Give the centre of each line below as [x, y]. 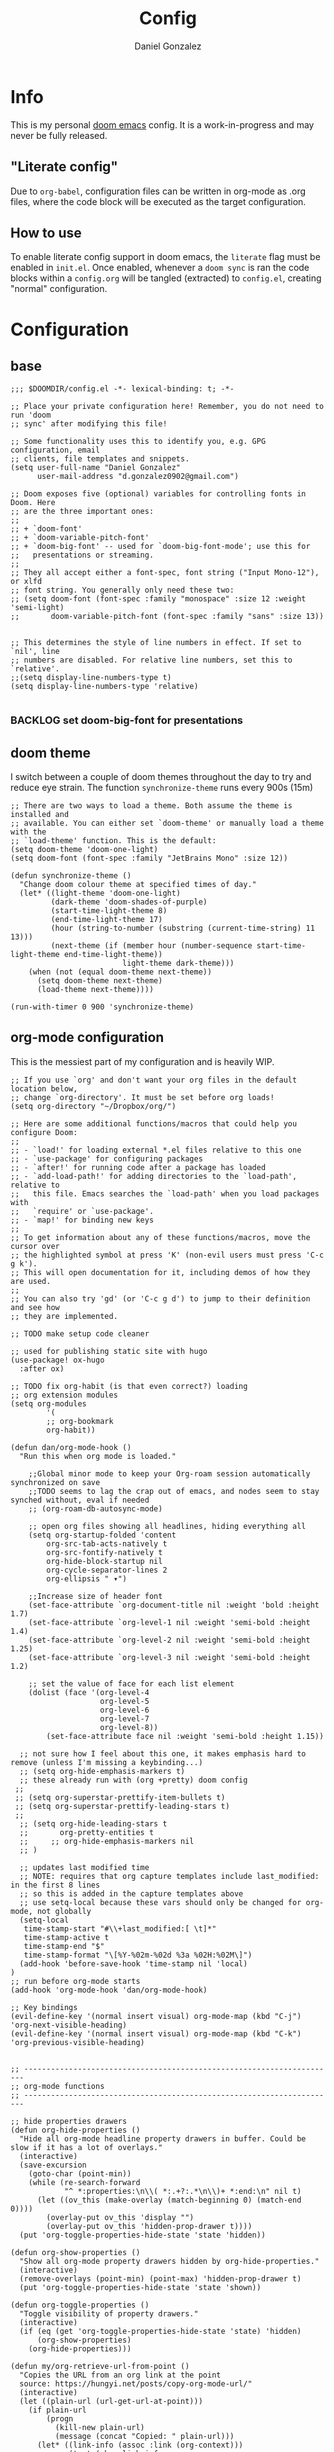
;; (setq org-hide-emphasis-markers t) [102, 1771]
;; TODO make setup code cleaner [80, 1333]
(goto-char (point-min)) [80, 2173]
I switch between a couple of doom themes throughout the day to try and [161, 777]
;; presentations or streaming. [82, 555]
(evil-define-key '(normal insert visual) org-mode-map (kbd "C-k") [156, 2033]
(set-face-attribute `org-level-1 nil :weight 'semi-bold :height [169, 1622]
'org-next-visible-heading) [69, 2025]
